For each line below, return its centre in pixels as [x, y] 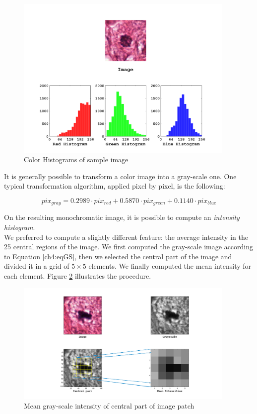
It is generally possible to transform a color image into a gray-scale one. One [120, 176]
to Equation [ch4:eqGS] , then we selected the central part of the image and [118, 256]
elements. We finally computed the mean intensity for [170, 266]
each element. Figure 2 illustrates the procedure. [78, 275]
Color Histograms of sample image [76, 159]
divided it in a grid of [37, 266]
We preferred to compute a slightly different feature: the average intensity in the [126, 237]
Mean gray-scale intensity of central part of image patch [109, 406]
